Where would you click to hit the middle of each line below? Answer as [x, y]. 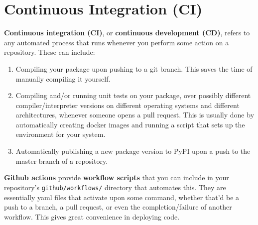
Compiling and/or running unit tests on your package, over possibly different [133, 95]
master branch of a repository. [62, 161]
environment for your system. [61, 134]
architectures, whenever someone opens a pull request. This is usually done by [135, 115]
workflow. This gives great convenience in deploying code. [92, 216]
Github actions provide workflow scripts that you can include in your [117, 177]
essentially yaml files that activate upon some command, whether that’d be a [122, 197]
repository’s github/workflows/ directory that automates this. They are [115, 187]
